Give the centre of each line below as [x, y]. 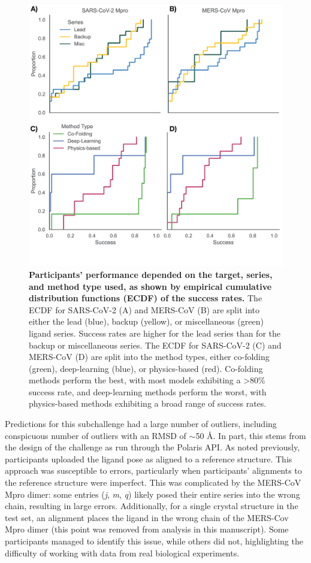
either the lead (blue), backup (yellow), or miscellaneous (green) [146, 321]
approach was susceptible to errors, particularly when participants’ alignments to [153, 470]
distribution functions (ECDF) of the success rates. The [146, 298]
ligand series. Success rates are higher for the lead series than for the [155, 333]
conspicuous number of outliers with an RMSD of [96, 435]
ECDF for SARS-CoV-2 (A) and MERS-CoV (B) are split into [144, 309]
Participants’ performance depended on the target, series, [151, 274]
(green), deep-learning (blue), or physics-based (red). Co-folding [146, 368]
